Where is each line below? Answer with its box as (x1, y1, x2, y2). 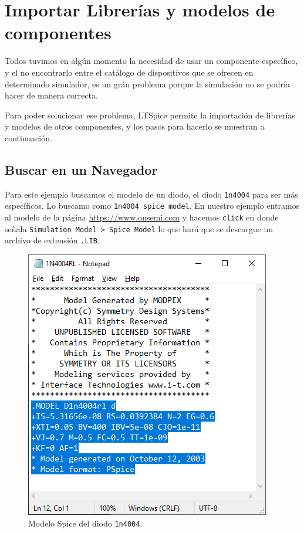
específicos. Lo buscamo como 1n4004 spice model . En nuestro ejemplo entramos (5, 199, 300, 212)
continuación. (5, 131, 52, 144)
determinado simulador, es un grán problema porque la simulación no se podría (5, 77, 290, 90)
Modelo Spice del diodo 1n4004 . (28, 517, 143, 529)
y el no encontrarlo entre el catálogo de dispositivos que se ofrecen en (5, 66, 254, 78)
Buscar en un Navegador (5, 160, 158, 178)
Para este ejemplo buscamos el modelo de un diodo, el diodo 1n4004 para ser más (5, 188, 298, 200)
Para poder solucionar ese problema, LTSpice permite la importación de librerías (5, 108, 295, 121)
